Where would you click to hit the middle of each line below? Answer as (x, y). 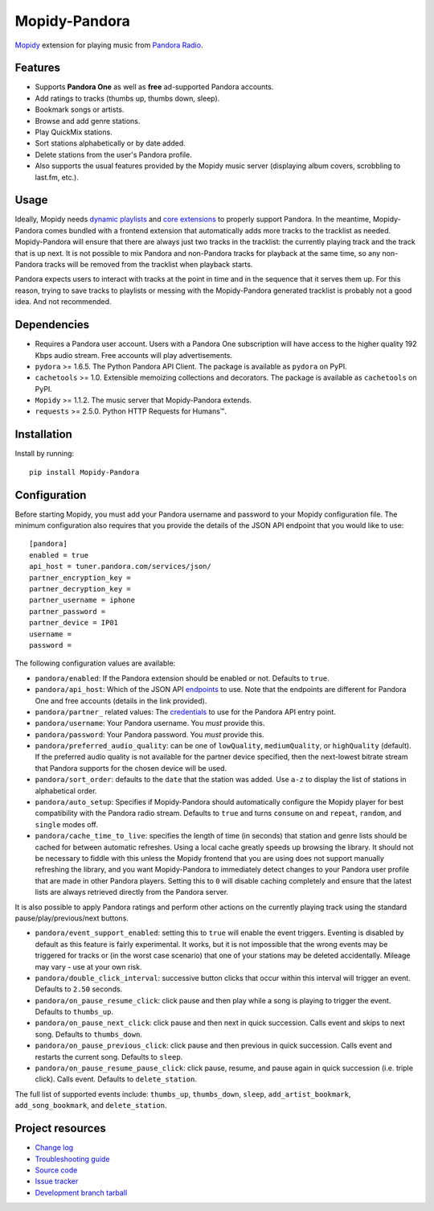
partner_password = (68, 611)
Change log (54, 1147)
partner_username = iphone (82, 600)
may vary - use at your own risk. (88, 966)
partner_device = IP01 (74, 623)
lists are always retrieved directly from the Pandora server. (132, 892)
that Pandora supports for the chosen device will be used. (131, 768)
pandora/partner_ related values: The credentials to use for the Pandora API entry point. (186, 711)
